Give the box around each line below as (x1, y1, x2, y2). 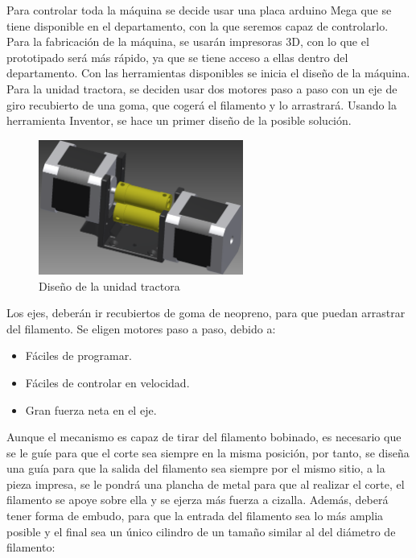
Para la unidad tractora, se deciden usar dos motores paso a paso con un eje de (6, 80, 397, 97)
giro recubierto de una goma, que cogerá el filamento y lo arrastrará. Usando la (6, 96, 397, 113)
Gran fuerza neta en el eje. (25, 401, 157, 418)
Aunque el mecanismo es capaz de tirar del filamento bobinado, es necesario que (6, 428, 402, 445)
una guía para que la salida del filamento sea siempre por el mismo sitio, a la (6, 460, 385, 477)
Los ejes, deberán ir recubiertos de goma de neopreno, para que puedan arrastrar (6, 304, 406, 321)
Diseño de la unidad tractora (39, 277, 180, 294)
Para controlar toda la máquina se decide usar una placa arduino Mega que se (6, 2, 392, 18)
